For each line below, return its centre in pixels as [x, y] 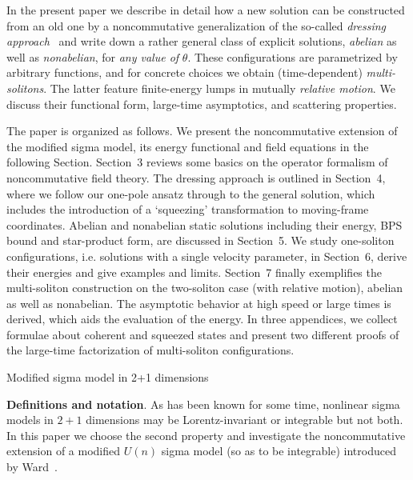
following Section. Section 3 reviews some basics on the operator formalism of [197, 162]
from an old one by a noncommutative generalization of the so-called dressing [196, 25]
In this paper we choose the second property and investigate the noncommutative [206, 435]
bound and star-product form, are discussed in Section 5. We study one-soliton [200, 240]
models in [30, 420]
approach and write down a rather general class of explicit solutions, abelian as [202, 41]
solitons [25, 88]
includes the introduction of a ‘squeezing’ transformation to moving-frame [188, 209]
